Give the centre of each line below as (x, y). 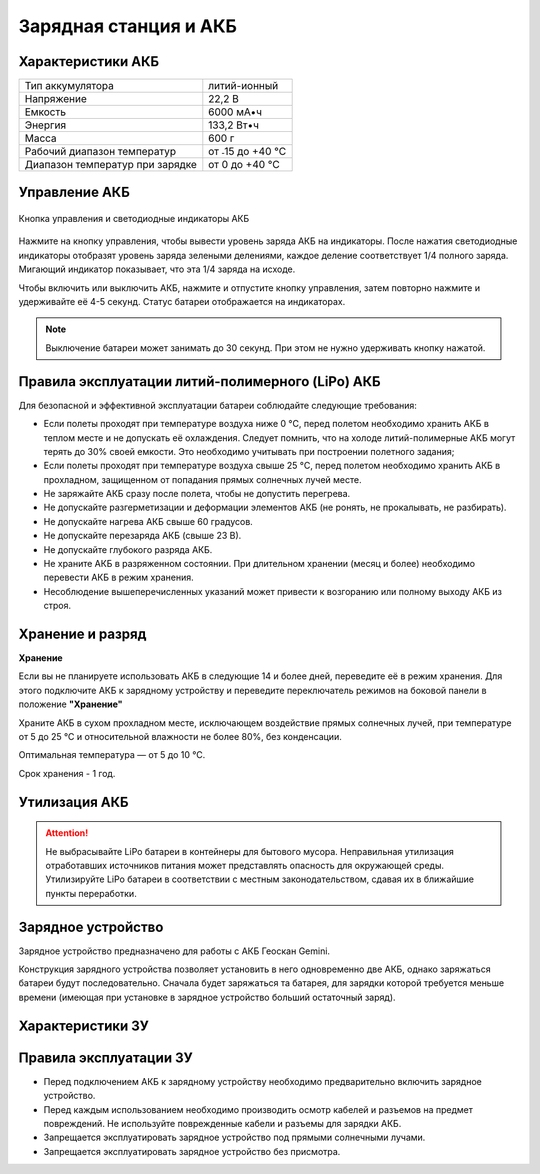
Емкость (45, 112)
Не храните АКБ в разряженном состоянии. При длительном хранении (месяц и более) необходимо (259, 564)
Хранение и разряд (82, 634)
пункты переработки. (91, 893)
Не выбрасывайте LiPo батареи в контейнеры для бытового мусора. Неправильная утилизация (250, 851)
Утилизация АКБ (73, 801)
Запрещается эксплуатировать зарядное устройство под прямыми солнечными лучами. (234, 1137)
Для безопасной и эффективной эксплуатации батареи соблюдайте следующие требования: (217, 405)
